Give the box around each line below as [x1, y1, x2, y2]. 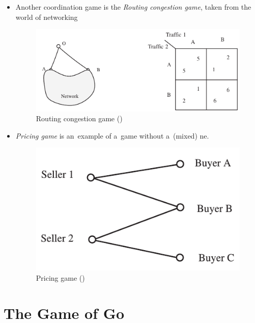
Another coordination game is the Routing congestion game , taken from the [15, 2, 251, 12]
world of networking [15, 11, 78, 22]
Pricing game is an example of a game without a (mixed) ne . [15, 130, 209, 141]
